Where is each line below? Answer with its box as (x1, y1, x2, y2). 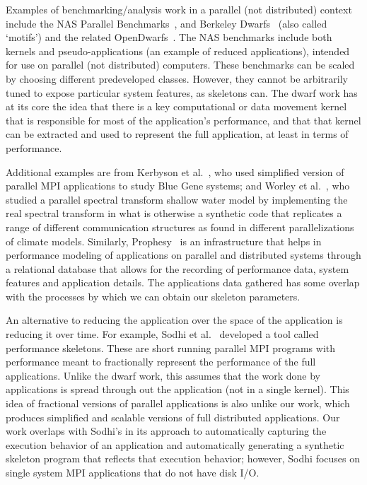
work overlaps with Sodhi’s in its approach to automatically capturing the (6, 423, 327, 438)
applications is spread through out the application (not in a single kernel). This (6, 382, 349, 397)
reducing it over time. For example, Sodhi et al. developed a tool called (6, 327, 319, 341)
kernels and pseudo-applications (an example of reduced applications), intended (6, 43, 350, 58)
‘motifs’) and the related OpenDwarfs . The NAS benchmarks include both (6, 30, 332, 45)
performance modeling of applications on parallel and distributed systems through (6, 247, 361, 262)
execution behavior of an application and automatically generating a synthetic (6, 437, 344, 452)
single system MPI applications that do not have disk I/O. (6, 465, 260, 479)
